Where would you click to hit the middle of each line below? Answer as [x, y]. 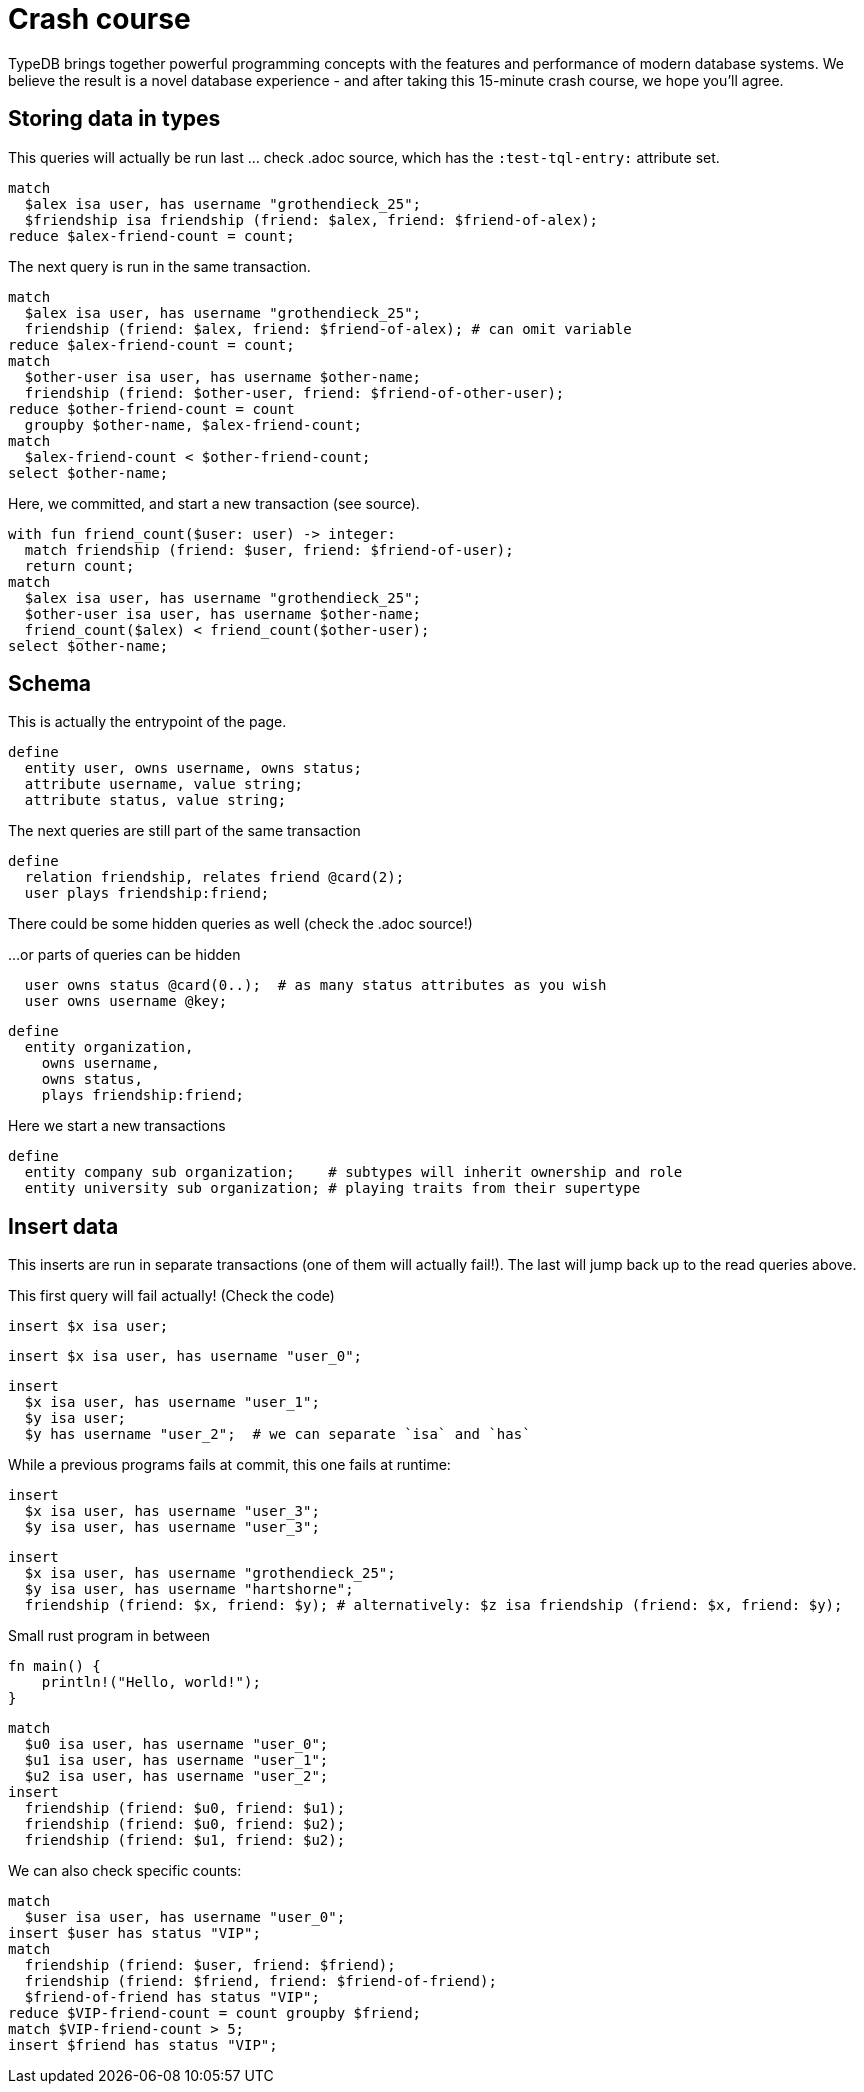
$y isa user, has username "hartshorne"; [189, 1589]
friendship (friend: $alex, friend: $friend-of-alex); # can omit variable [328, 328]
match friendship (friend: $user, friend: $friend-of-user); [269, 549]
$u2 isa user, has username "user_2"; [176, 1776]
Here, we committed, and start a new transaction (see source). [214, 503]
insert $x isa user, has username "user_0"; [185, 1356]
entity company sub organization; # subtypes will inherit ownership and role [353, 1172]
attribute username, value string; [164, 784]
